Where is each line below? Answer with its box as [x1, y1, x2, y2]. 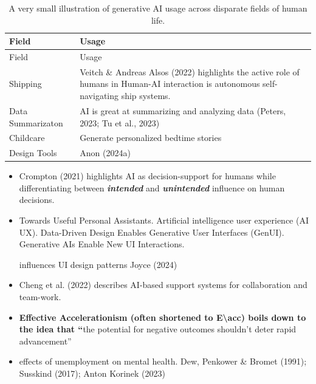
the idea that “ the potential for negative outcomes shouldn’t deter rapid [19, 323, 297, 335]
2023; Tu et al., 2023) [80, 116, 160, 129]
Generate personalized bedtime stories [80, 131, 222, 144]
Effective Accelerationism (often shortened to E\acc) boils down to [19, 310, 306, 323]
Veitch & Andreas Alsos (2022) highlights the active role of [80, 65, 300, 78]
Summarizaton [9, 116, 63, 129]
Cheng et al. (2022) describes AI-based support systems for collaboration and [19, 278, 307, 291]
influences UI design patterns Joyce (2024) [19, 258, 177, 270]
